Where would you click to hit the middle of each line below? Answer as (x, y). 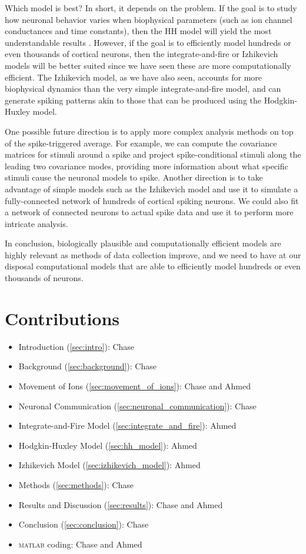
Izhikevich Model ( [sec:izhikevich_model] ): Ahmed (109, 465)
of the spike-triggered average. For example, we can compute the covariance (141, 143)
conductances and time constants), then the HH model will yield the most (138, 31)
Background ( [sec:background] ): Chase (87, 366)
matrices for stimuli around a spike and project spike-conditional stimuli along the (153, 154)
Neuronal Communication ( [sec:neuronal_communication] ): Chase (137, 406)
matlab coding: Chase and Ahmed (80, 544)
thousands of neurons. (44, 278)
